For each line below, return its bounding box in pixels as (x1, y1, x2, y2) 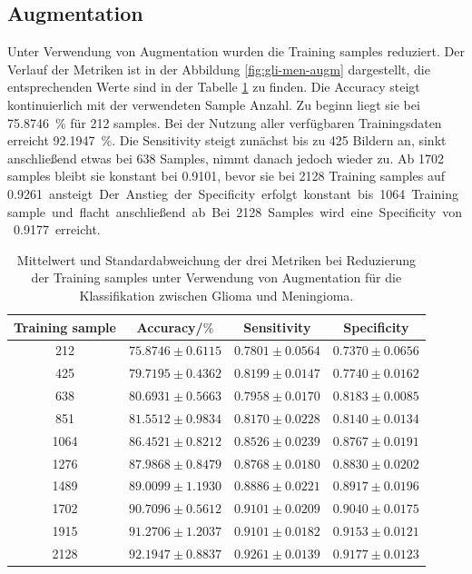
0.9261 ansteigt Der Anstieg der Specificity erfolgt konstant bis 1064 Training (7, 183, 458, 203)
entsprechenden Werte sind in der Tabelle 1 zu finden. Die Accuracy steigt (7, 77, 420, 96)
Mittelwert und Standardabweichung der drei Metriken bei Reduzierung (16, 250, 416, 269)
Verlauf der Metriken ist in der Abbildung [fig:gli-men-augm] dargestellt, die (7, 59, 430, 78)
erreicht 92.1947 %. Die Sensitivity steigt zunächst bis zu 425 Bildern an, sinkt (7, 131, 447, 150)
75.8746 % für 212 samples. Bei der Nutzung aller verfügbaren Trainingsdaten (7, 113, 442, 132)
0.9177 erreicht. (13, 220, 101, 239)
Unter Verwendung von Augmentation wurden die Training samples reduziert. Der (7, 42, 465, 61)
